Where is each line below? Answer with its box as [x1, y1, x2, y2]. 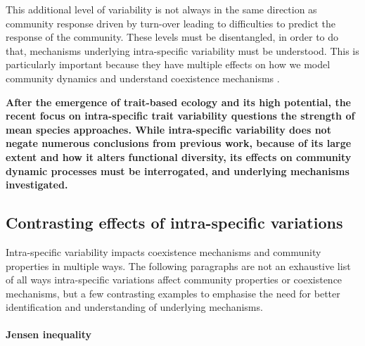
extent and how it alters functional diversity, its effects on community [6, 149, 352, 164]
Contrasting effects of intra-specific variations [6, 212, 343, 233]
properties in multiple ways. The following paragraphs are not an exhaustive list [6, 258, 351, 273]
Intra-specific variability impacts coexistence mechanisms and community [6, 244, 321, 259]
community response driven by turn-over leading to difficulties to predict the [6, 15, 336, 30]
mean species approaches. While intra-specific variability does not [6, 122, 331, 136]
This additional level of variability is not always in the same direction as [6, 2, 317, 16]
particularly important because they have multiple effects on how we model [6, 57, 331, 72]
